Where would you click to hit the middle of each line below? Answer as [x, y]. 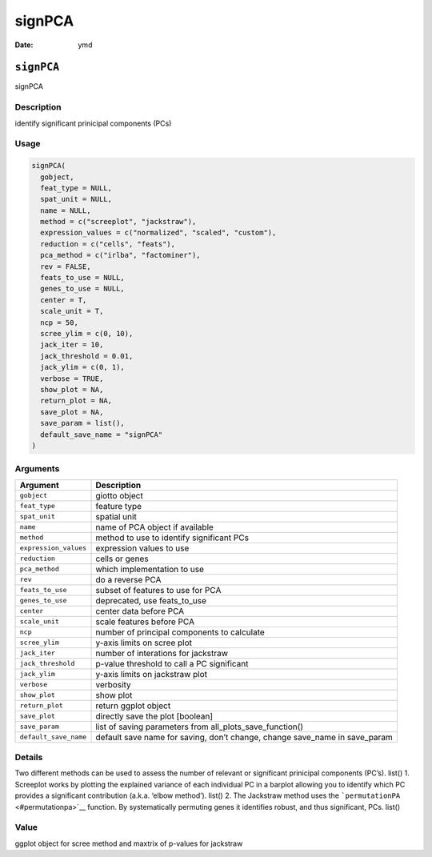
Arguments [37, 469]
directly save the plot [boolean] [154, 716]
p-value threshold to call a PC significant [172, 663]
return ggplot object [133, 706]
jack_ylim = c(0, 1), [83, 367]
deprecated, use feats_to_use [151, 600]
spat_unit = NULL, [76, 199]
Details [29, 758]
